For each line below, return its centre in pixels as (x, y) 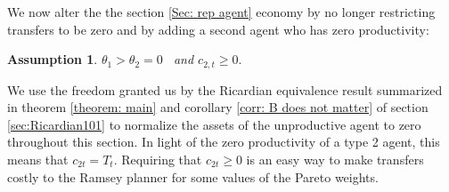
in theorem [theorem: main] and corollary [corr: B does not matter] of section (218, 107)
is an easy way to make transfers (335, 160)
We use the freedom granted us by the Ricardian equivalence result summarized (225, 89)
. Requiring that (158, 160)
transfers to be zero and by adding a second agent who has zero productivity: (218, 29)
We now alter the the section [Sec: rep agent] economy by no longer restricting (221, 12)
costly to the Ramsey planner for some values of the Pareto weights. (193, 176)
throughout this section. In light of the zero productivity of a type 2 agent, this (224, 142)
